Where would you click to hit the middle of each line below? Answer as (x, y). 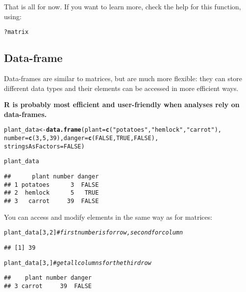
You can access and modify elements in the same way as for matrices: (108, 217)
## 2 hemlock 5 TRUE (51, 193)
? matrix (16, 32)
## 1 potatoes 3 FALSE (51, 185)
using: (13, 16)
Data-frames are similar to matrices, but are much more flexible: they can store (123, 78)
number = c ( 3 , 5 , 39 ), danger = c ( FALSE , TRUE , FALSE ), (81, 138)
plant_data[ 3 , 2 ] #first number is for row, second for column (94, 233)
